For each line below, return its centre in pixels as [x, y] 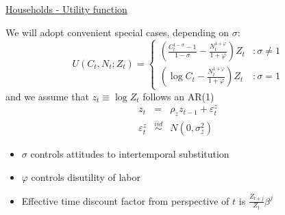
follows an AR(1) [178, 96]
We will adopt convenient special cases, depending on [117, 32]
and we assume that [47, 96]
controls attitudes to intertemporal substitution [130, 154]
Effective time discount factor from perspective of [125, 200]
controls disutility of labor [86, 177]
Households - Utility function [66, 9]
